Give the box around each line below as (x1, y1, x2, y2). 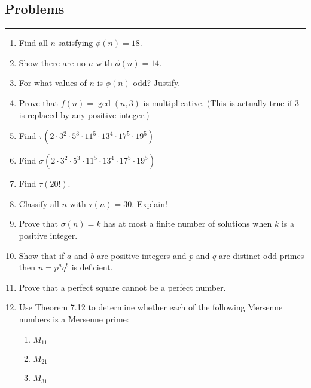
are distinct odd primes (219, 249, 304, 261)
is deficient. (71, 261, 113, 273)
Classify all (19, 197, 59, 210)
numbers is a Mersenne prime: (19, 312, 129, 325)
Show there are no (19, 56, 86, 69)
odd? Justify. (133, 76, 181, 89)
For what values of (19, 76, 87, 89)
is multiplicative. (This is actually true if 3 (143, 96, 300, 109)
